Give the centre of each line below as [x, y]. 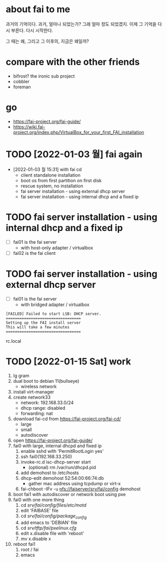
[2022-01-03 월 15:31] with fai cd [47, 169]
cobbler [21, 81]
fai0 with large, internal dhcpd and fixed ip [57, 446]
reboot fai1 [24, 544]
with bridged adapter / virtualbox [55, 304]
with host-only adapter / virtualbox [57, 248]
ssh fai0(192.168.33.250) [46, 456]
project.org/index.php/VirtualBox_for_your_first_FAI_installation [78, 132]
